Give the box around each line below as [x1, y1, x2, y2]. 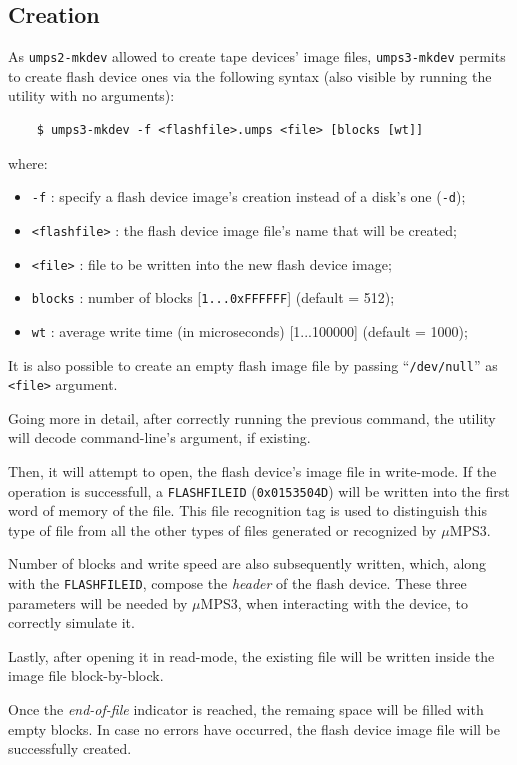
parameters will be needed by [8, 592, 188, 613]
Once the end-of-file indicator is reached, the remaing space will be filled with [8, 699, 484, 720]
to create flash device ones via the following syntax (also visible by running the [8, 65, 492, 86]
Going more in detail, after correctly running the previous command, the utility [8, 407, 496, 428]
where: [8, 152, 48, 173]
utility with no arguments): [8, 85, 175, 106]
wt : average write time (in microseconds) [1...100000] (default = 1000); [31, 320, 468, 341]
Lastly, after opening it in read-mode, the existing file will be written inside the [8, 645, 495, 666]
